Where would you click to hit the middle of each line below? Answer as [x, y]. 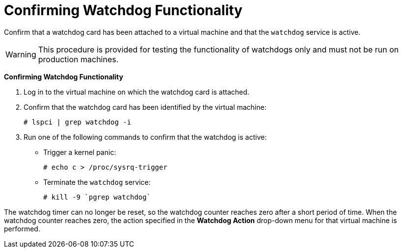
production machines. [78, 59]
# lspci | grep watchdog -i [78, 122]
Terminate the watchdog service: [97, 182]
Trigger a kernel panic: [80, 152]
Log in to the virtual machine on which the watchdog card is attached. [136, 92]
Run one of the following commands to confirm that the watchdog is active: [145, 137]
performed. [22, 228]
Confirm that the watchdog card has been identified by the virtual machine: [145, 107]
